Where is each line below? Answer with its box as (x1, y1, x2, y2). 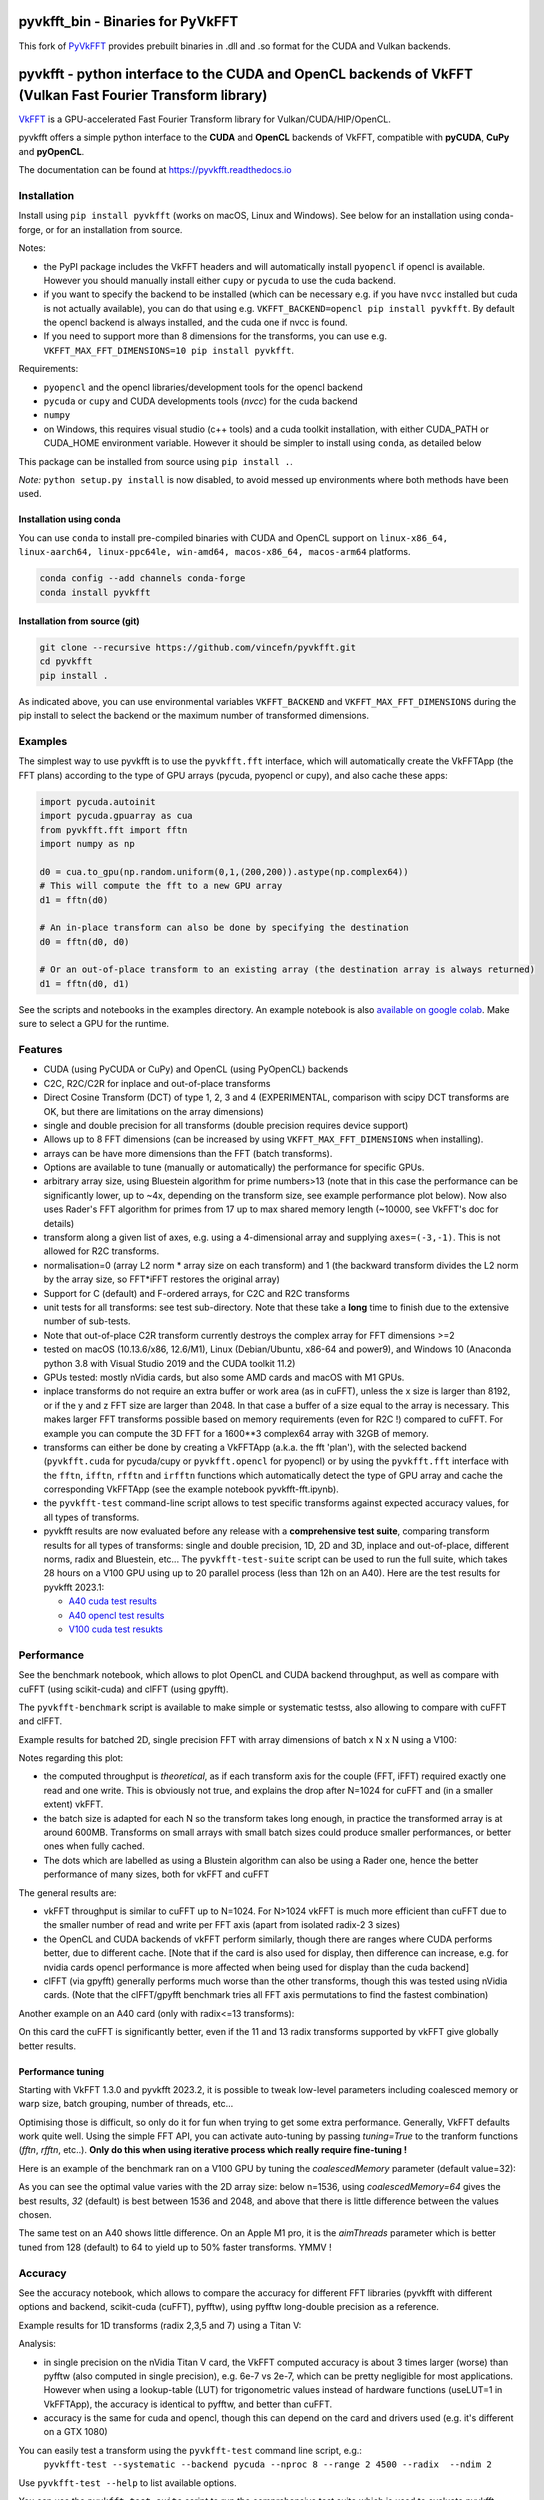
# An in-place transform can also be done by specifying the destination (39, 922, 409, 934)
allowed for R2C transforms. (43, 1245, 160, 1257)
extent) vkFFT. (43, 1798, 104, 1810)
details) (43, 1217, 75, 1229)
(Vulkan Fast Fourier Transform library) (18, 86, 268, 104)
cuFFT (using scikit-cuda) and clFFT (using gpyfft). (18, 1683, 229, 1695)
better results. (18, 2040, 77, 2052)
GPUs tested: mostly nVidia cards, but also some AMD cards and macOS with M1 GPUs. (43, 1371, 405, 1383)
